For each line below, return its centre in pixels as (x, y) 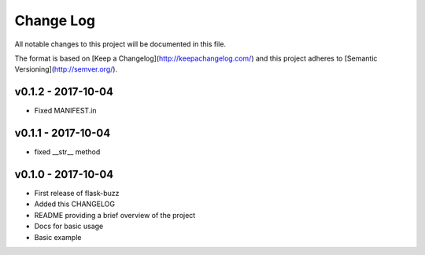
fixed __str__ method (67, 152)
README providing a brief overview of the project (115, 215)
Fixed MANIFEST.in (66, 111)
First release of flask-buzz (77, 194)
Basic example (58, 237)
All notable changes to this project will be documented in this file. (120, 44)
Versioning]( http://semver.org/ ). (66, 69)
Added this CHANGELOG (75, 204)
